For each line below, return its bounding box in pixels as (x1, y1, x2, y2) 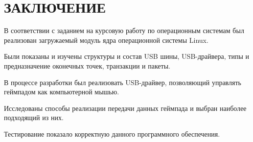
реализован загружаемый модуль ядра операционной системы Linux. (4, 35, 208, 45)
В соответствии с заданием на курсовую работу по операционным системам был (4, 25, 244, 35)
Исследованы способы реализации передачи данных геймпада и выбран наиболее (4, 103, 247, 113)
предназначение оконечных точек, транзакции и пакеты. (4, 60, 170, 71)
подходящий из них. (4, 112, 64, 123)
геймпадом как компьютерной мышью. (4, 87, 119, 97)
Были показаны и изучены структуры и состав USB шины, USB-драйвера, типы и (4, 51, 249, 61)
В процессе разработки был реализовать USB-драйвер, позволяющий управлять (4, 77, 241, 87)
